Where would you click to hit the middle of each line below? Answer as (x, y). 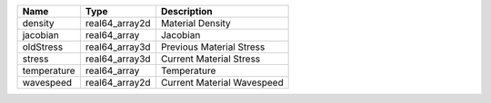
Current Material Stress (210, 59)
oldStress (43, 47)
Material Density (195, 23)
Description (186, 11)
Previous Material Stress (213, 47)
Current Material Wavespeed (222, 83)
